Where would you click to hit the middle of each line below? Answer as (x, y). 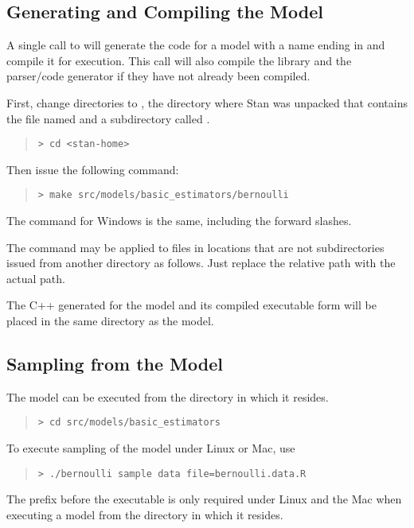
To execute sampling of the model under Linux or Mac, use (151, 448)
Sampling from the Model (115, 364)
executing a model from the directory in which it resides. (145, 514)
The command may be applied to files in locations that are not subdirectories (195, 247)
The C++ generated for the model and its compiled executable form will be (191, 305)
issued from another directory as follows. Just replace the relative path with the (201, 263)
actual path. (36, 278)
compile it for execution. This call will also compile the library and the (179, 60)
